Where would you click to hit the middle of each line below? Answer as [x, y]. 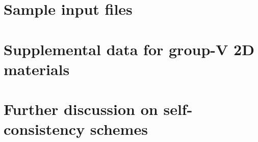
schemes [119, 129]
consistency [44, 129]
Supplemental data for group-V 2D [129, 49]
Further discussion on [81, 109]
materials [37, 69]
